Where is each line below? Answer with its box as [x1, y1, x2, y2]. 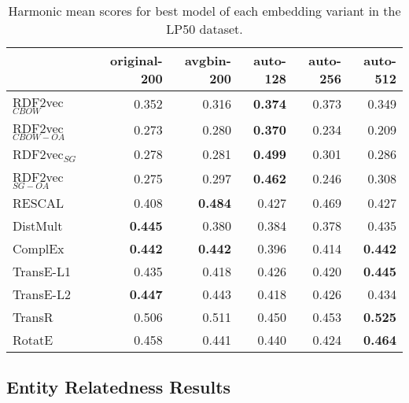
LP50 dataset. [166, 20, 243, 38]
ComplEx [13, 238, 64, 257]
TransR [13, 307, 53, 326]
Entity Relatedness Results [6, 375, 231, 399]
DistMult [13, 216, 63, 235]
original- [110, 51, 163, 69]
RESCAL [13, 193, 64, 212]
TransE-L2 [13, 284, 71, 303]
